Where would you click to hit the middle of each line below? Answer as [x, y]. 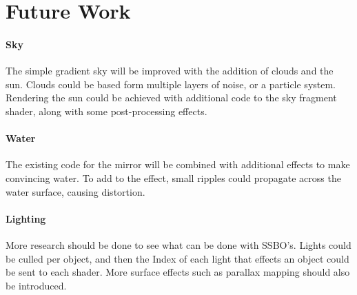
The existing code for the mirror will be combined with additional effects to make [178, 164]
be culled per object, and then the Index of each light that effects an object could [177, 258]
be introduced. [36, 285]
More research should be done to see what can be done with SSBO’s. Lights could [178, 244]
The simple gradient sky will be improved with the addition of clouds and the [170, 71]
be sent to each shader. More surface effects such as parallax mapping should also [178, 272]
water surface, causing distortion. [75, 191]
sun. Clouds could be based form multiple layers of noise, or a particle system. [171, 84]
